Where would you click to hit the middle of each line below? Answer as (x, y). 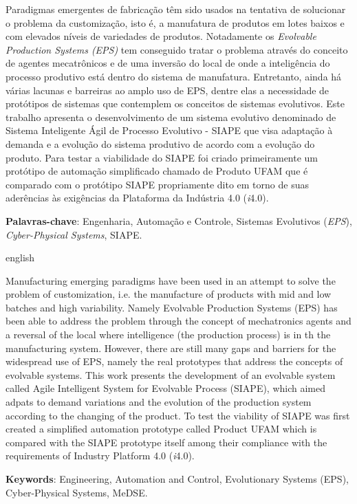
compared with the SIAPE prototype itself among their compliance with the (166, 442)
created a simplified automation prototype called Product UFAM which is (161, 429)
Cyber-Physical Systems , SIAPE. (74, 234)
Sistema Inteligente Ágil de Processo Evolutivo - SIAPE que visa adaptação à (169, 130)
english (20, 258)
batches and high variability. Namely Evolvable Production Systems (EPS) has (172, 307)
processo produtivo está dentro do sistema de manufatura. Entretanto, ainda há (174, 76)
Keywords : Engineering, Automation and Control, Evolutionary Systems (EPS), (177, 479)
